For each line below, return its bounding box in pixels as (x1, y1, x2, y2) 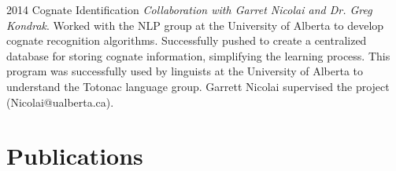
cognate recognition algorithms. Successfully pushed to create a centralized (6, 32, 367, 49)
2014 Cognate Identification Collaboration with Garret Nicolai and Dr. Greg (6, 2, 372, 17)
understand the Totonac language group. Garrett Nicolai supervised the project (6, 78, 390, 94)
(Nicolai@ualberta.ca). (6, 93, 114, 110)
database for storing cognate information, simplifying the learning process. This (6, 47, 390, 64)
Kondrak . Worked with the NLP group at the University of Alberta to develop (6, 16, 384, 33)
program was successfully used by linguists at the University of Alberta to (6, 63, 364, 79)
